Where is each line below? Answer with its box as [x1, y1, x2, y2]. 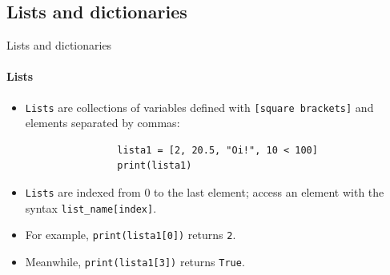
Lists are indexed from [25, 184, 141, 201]
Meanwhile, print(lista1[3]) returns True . [25, 253, 245, 269]
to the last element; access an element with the [154, 184, 384, 201]
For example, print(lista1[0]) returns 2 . [25, 226, 236, 243]
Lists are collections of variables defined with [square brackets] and [25, 98, 374, 115]
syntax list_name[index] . [25, 199, 157, 216]
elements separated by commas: [25, 114, 180, 131]
